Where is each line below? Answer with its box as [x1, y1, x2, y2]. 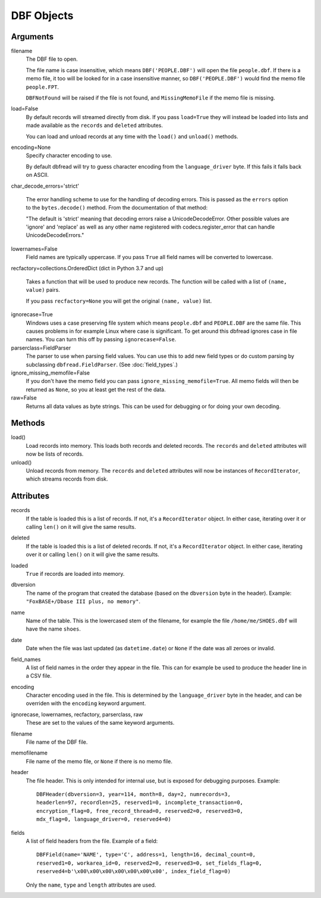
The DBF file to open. [26, 55, 78, 63]
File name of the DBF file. [26, 738, 88, 746]
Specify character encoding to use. [26, 152, 112, 159]
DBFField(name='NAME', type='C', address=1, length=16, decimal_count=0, [36, 852, 256, 858]
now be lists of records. [26, 450, 84, 458]
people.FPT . [26, 83, 59, 91]
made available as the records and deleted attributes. [26, 122, 163, 129]
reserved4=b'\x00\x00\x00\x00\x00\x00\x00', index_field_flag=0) [36, 868, 231, 875]
